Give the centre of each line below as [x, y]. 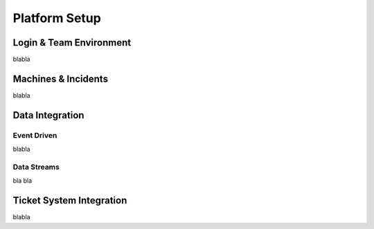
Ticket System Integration [70, 201]
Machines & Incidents [61, 79]
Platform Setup [57, 18]
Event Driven [35, 135]
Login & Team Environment [72, 43]
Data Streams [36, 167]
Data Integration [48, 115]
